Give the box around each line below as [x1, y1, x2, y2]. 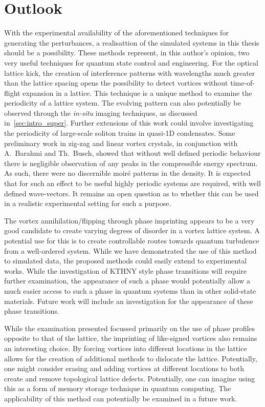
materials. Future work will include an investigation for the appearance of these [4, 295, 253, 306]
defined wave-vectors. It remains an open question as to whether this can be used [4, 188, 259, 198]
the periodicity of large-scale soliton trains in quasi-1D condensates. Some [4, 128, 235, 138]
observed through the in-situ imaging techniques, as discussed [4, 107, 197, 118]
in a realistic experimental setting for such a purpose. [4, 198, 171, 209]
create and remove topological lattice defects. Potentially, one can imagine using [4, 373, 255, 383]
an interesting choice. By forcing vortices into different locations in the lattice [4, 342, 247, 353]
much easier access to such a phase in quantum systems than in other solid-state [4, 285, 256, 296]
